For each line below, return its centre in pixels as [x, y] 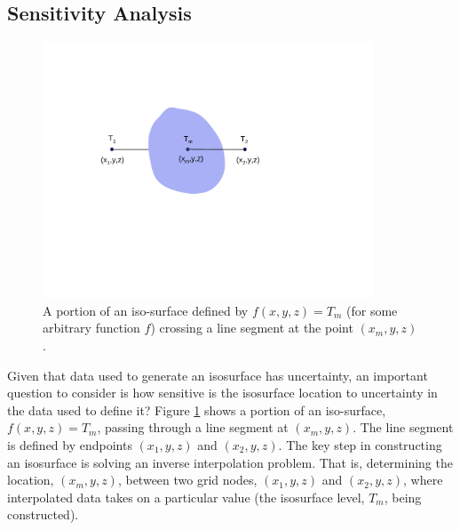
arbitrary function [91, 328]
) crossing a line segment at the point [252, 328]
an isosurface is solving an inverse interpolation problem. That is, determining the [230, 462]
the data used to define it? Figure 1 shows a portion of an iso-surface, [197, 410]
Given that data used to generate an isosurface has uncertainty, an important [218, 375]
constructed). [43, 514]
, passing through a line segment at [193, 427]
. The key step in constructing [360, 444]
